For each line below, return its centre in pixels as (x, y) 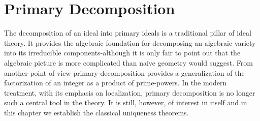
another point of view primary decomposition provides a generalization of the (124, 72)
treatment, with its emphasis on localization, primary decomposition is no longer (130, 92)
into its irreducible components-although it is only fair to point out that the (122, 53)
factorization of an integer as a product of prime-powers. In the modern (116, 83)
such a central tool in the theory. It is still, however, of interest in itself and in (126, 102)
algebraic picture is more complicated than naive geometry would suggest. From (128, 62)
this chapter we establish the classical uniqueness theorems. (96, 112)
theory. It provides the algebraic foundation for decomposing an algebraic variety (130, 42)
